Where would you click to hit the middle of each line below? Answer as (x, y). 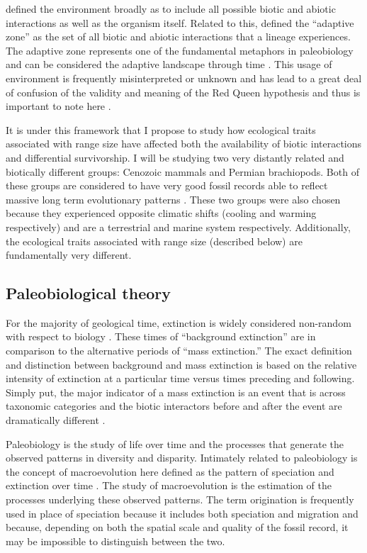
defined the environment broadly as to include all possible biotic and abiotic (171, 9)
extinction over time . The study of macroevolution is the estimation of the (169, 485)
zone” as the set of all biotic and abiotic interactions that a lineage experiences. (178, 37)
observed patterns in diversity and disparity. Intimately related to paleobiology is (182, 458)
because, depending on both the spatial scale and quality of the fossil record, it (177, 527)
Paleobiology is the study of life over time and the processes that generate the (175, 443)
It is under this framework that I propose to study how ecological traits (161, 129)
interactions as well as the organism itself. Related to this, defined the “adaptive (180, 22)
